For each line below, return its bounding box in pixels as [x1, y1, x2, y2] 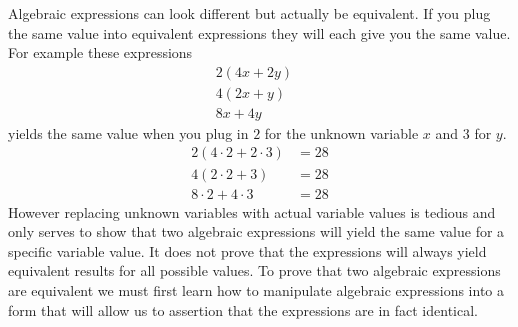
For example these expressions [8, 42, 193, 63]
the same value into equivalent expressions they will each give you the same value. [8, 22, 511, 43]
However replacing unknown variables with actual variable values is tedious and [8, 201, 496, 222]
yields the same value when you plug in [8, 122, 249, 143]
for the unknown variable [264, 122, 419, 143]
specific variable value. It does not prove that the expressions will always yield [8, 240, 487, 261]
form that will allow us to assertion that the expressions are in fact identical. [8, 299, 478, 320]
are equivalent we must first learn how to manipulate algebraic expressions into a [8, 279, 504, 300]
